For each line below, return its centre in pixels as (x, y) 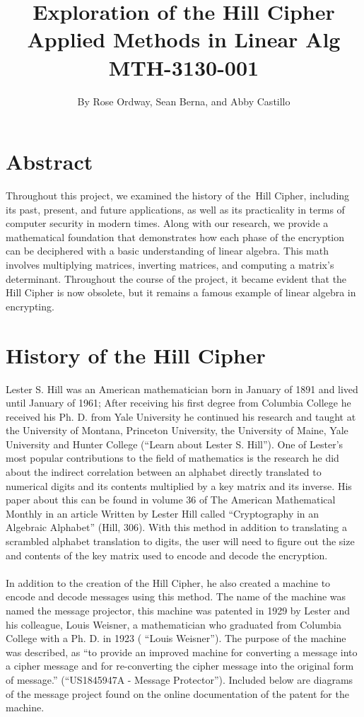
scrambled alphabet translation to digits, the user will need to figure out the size (180, 541)
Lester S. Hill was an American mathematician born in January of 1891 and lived (182, 389)
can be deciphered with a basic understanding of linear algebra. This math (167, 251)
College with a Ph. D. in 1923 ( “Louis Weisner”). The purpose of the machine (176, 638)
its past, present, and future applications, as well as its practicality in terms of (175, 209)
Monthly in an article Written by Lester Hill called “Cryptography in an (163, 513)
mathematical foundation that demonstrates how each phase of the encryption (175, 237)
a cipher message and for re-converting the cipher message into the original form (180, 666)
